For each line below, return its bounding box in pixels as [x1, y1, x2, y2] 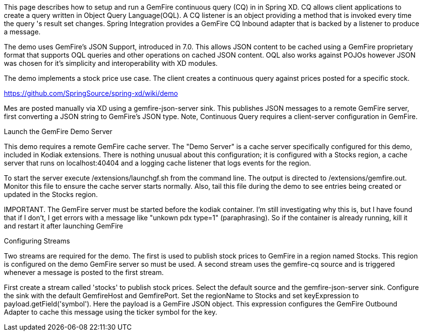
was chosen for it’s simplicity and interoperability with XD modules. [4, 59, 218, 67]
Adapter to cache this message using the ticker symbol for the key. [4, 308, 218, 316]
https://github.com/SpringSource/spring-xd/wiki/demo [4, 89, 178, 97]
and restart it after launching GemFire [4, 222, 124, 230]
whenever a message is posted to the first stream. [4, 268, 164, 276]
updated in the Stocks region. [4, 190, 98, 198]
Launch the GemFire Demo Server [4, 127, 112, 136]
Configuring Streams [4, 237, 70, 245]
